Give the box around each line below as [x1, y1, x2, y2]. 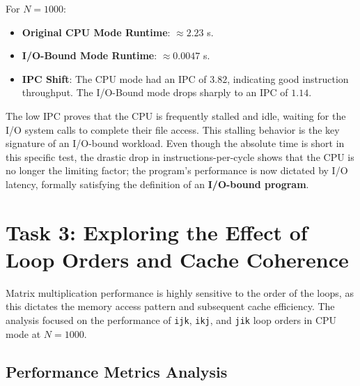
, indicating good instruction [227, 71, 349, 86]
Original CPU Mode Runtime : [22, 24, 171, 39]
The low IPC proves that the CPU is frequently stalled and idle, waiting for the [6, 108, 346, 123]
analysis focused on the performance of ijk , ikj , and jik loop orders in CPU [6, 313, 337, 327]
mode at [6, 326, 41, 341]
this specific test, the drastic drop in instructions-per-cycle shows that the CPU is [6, 149, 354, 164]
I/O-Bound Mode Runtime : [22, 48, 157, 63]
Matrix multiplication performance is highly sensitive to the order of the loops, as [6, 285, 354, 300]
